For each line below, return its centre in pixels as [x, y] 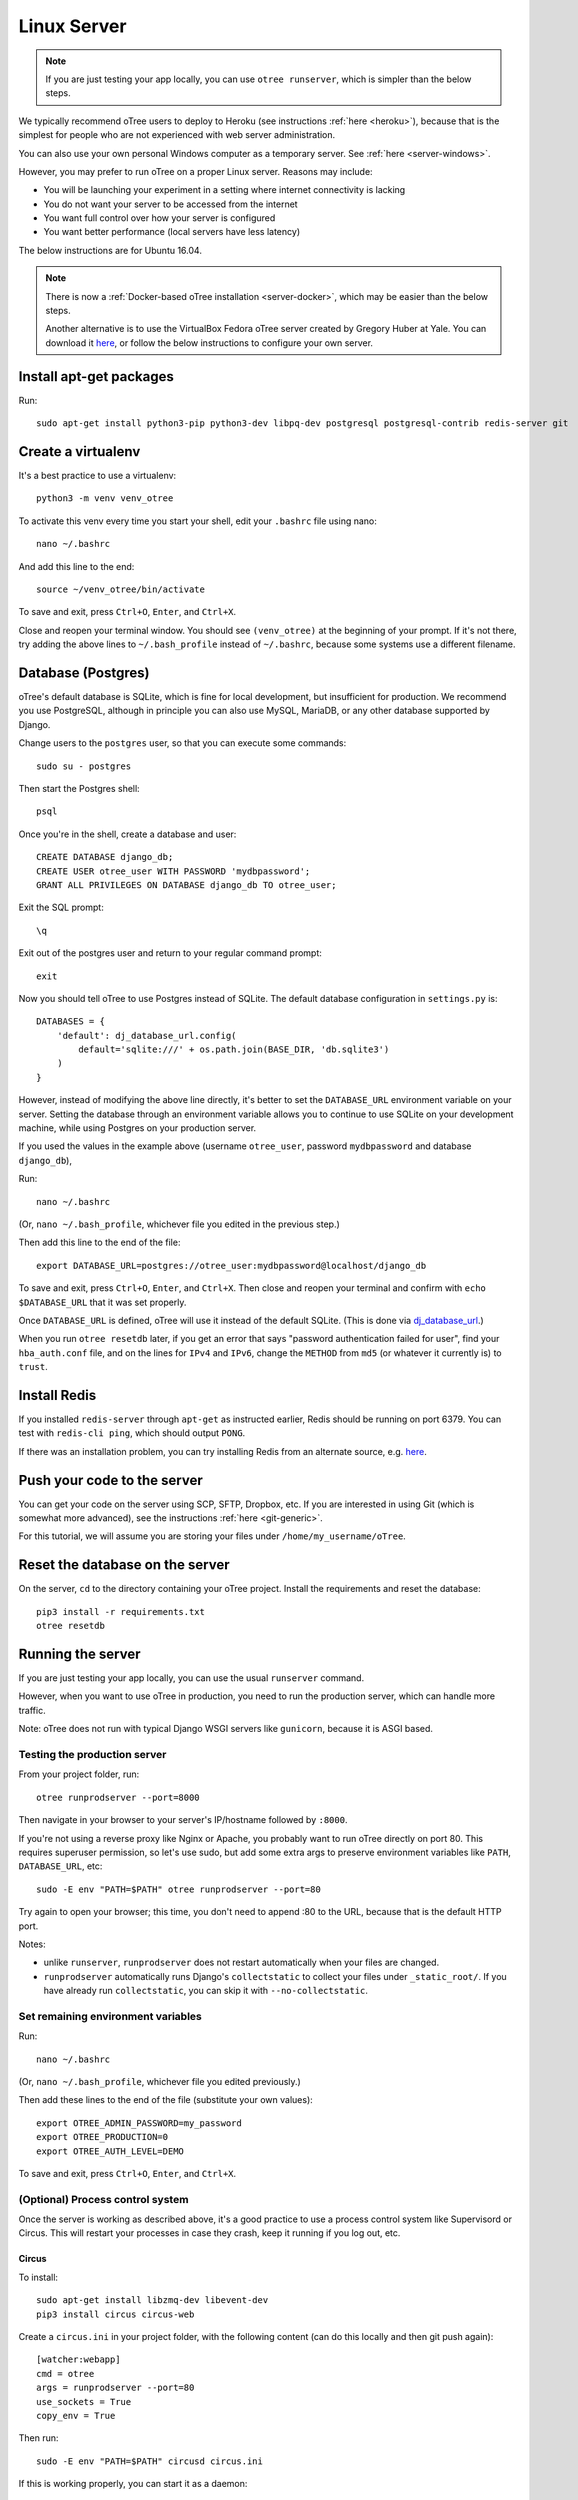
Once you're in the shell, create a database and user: [127, 834]
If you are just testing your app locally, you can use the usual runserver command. [191, 1678]
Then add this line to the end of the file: [99, 1242]
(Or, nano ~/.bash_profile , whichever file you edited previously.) [160, 2081]
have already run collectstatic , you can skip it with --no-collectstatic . [206, 1991]
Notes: [32, 1944]
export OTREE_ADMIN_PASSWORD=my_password [139, 2123]
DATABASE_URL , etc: [60, 1866]
